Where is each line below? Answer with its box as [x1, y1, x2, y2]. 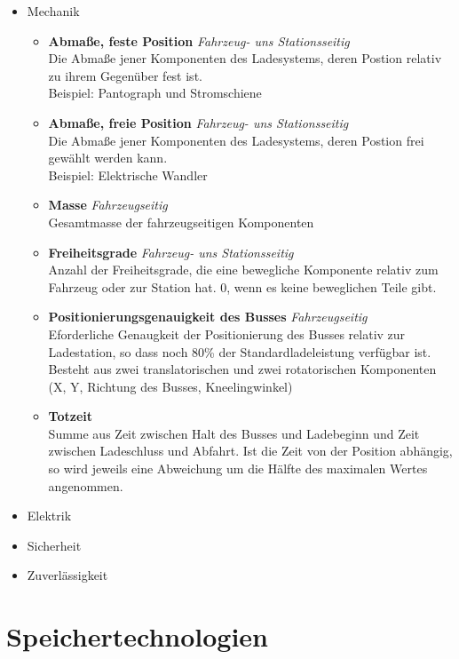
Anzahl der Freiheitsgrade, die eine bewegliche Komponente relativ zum [48, 260, 439, 279]
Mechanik [27, 2, 80, 20]
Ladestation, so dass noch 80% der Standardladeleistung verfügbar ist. [48, 342, 431, 361]
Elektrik [27, 506, 72, 525]
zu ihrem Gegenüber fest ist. [48, 66, 202, 84]
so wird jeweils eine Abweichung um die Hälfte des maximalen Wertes [48, 459, 428, 478]
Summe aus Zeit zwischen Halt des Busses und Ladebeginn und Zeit [48, 424, 420, 442]
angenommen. [48, 476, 123, 495]
